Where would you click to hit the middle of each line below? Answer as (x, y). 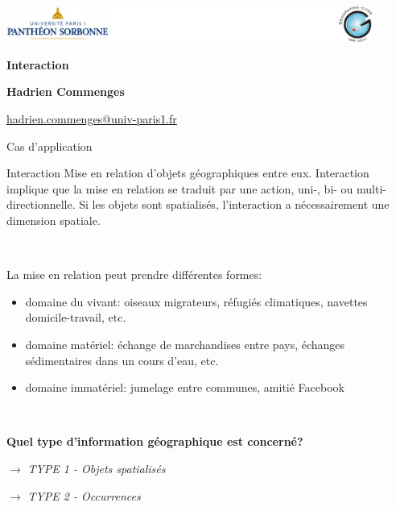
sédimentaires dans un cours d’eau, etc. (122, 360)
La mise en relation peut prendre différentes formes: (134, 274)
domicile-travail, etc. (76, 317)
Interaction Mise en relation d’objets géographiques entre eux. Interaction (188, 173)
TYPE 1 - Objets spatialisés (97, 468)
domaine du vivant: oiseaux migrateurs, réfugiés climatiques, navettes (196, 301)
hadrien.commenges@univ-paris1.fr (92, 119)
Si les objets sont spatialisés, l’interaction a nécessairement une (234, 204)
